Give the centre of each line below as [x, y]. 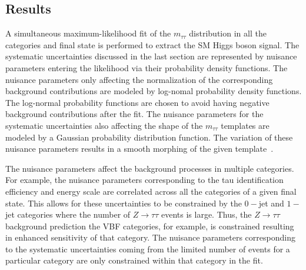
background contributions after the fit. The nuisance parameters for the [134, 114]
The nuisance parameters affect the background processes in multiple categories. [150, 168]
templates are [245, 125]
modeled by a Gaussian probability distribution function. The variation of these [149, 137]
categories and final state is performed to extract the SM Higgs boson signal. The [152, 44]
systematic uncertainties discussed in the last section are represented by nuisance [151, 56]
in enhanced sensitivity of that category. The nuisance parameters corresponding [150, 237]
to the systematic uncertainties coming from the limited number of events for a [148, 249]
